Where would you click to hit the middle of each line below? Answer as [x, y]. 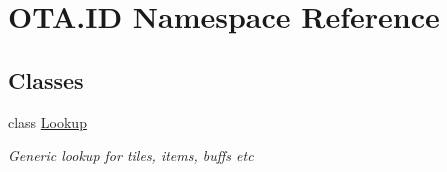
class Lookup [47, 121]
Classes [46, 79]
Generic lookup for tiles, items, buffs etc [131, 155]
